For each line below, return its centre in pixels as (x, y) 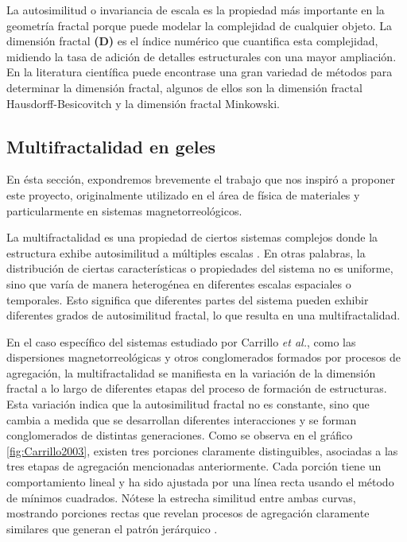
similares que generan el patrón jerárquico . (112, 528)
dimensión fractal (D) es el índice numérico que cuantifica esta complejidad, (192, 41)
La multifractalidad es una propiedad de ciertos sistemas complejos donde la (192, 237)
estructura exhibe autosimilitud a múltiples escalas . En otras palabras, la (186, 252)
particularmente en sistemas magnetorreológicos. (124, 210)
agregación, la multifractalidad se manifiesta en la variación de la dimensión (191, 372)
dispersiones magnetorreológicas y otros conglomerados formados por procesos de (204, 357)
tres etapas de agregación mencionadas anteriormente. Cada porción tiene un (194, 466)
